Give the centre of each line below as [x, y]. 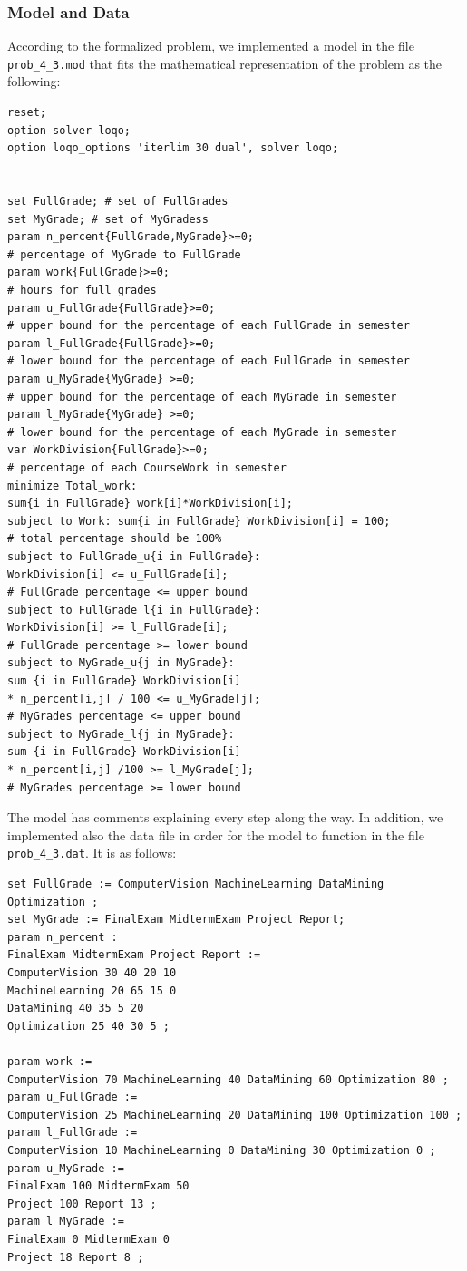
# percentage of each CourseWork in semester [147, 467]
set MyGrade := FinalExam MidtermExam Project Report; [176, 920]
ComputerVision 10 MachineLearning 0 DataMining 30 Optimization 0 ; [222, 1150]
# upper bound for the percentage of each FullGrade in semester [209, 326]
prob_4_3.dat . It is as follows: [92, 853]
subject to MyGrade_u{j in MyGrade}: [121, 663]
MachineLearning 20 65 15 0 [92, 990]
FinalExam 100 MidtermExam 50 [98, 1186]
